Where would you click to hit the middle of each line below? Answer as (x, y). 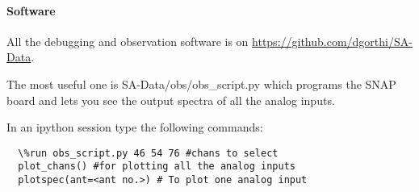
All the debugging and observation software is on (128, 41)
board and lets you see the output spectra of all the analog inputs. (171, 100)
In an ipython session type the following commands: (135, 127)
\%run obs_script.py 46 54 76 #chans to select (148, 153)
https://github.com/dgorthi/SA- (332, 41)
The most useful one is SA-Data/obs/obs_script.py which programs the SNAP (201, 83)
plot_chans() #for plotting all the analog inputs (157, 167)
